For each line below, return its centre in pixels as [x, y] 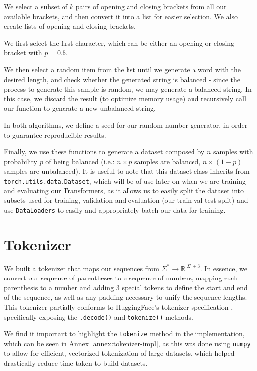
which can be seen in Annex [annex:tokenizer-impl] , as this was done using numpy [127, 343]
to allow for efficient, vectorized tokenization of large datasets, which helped [119, 353]
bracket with [23, 52]
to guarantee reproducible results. [55, 135]
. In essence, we [224, 268]
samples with [233, 151]
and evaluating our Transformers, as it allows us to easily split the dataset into [124, 190]
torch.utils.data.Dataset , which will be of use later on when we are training [125, 180]
